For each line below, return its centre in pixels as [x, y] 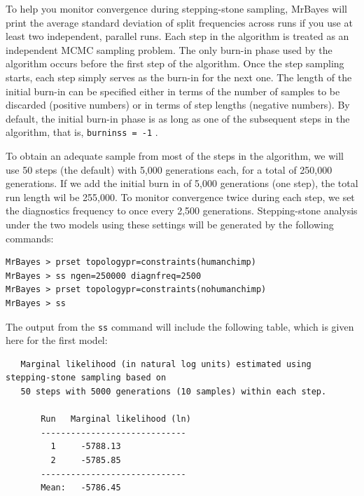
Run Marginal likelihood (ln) [116, 419]
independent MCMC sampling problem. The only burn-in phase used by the [169, 49]
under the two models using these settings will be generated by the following [170, 224]
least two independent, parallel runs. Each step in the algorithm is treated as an [177, 36]
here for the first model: [57, 340]
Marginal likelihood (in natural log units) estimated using [166, 364]
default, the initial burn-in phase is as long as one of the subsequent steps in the [178, 118]
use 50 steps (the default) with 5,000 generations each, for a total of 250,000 [169, 169]
